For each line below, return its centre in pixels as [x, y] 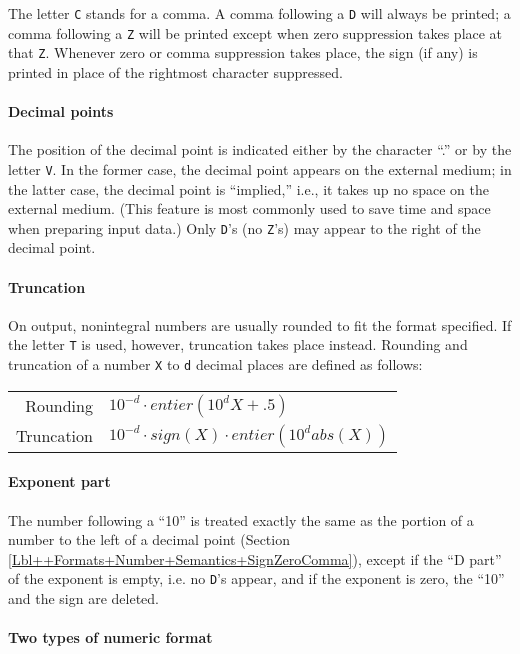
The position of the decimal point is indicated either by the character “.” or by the [260, 149]
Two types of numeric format [110, 637]
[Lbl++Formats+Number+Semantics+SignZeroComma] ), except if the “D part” [255, 558]
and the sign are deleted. [84, 597]
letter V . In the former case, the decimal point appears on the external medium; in [260, 168]
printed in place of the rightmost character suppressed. [175, 71]
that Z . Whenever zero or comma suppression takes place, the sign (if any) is [243, 52]
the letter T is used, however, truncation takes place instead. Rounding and [238, 344]
